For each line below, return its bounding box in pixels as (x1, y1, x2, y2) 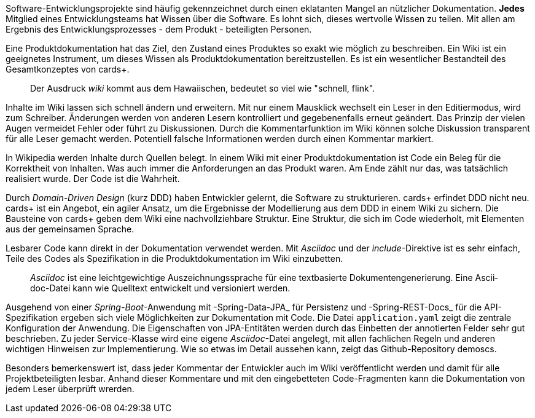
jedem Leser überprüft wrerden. (6, 384, 135, 394)
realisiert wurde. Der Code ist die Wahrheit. (6, 173, 180, 184)
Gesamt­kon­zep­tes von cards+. (6, 64, 130, 74)
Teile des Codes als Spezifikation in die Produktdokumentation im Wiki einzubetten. (6, 253, 343, 264)
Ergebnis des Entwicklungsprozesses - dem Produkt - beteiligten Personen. (6, 24, 312, 34)
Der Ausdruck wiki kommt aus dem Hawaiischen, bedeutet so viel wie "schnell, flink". (30, 83, 375, 93)
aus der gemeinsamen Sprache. (6, 224, 135, 234)
